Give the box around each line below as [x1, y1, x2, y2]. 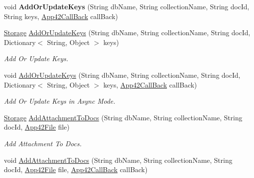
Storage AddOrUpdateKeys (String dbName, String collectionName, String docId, [4, 27, 251, 38]
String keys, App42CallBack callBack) [4, 11, 118, 21]
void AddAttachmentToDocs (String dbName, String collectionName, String [4, 155, 232, 165]
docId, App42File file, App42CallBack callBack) [4, 164, 148, 175]
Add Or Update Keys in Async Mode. [4, 96, 115, 106]
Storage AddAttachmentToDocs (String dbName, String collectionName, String [4, 112, 242, 122]
